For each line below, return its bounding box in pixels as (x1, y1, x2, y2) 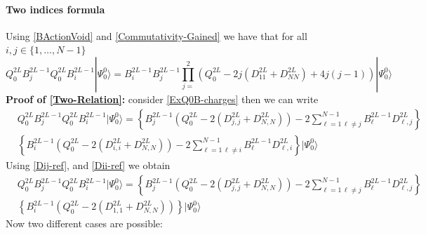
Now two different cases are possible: (6, 216, 163, 231)
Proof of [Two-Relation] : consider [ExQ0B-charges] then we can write (6, 91, 319, 106)
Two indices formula (6, 1, 105, 16)
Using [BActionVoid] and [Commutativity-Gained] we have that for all (6, 28, 307, 43)
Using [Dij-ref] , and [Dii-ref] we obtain (6, 157, 171, 172)
